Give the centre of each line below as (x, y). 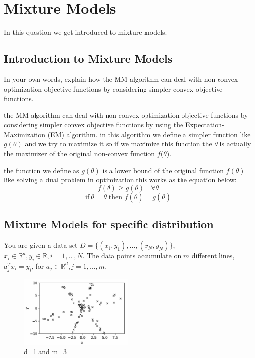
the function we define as (42, 170)
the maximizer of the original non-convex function (80, 154)
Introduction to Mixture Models (88, 58)
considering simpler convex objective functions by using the (94, 125)
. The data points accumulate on (132, 256)
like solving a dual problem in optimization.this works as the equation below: (120, 180)
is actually (235, 144)
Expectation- (205, 125)
